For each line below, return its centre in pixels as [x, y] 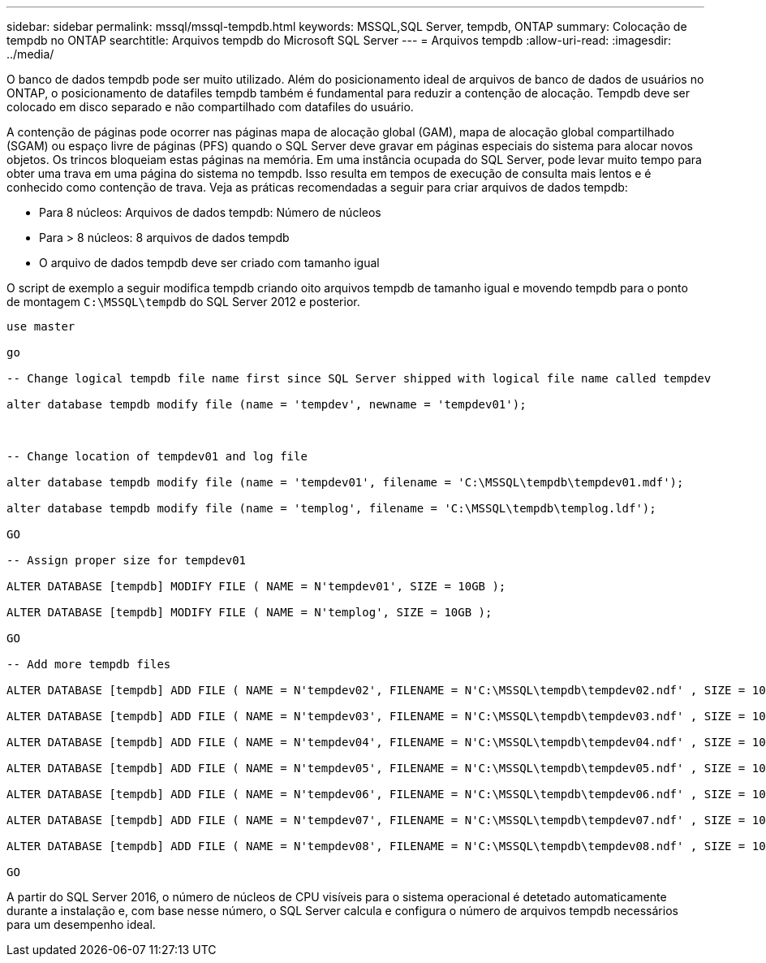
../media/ [30, 54]
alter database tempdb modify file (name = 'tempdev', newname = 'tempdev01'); [267, 404]
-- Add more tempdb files [89, 664]
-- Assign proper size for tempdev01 [127, 560]
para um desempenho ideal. [81, 924]
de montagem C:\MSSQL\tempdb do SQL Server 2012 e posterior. [183, 302]
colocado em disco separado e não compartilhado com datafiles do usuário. [210, 107]
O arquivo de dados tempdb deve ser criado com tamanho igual [209, 263]
